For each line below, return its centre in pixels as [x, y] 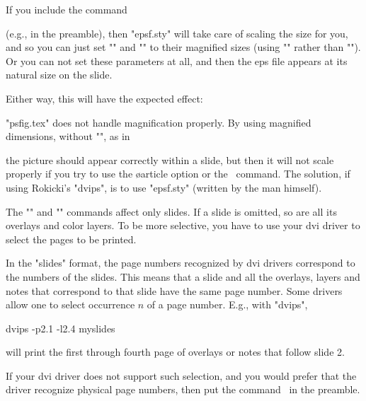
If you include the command [67, 9]
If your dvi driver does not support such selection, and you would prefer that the [181, 375]
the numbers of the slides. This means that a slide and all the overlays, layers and [183, 276]
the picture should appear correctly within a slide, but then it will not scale [170, 159]
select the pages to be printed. [71, 239]
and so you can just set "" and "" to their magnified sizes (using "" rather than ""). [183, 47]
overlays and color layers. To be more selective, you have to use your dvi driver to [183, 225]
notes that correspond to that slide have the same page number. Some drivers [174, 290]
